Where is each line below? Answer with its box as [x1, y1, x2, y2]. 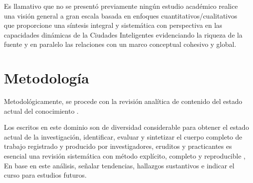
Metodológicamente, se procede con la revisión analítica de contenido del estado [4, 96, 242, 106]
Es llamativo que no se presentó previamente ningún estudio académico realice [4, 1, 238, 11]
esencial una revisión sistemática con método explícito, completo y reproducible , [4, 151, 246, 161]
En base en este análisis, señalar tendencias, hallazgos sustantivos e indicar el [4, 160, 234, 170]
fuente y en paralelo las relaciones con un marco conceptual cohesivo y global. [4, 39, 236, 49]
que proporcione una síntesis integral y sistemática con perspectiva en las [4, 20, 222, 30]
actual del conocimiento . [4, 105, 79, 116]
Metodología [4, 68, 89, 88]
